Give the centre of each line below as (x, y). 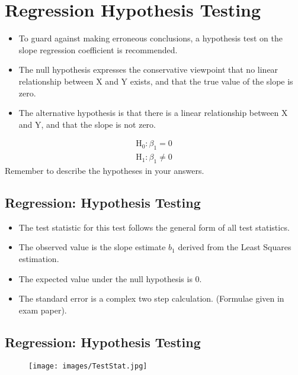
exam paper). (43, 310)
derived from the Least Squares (235, 247)
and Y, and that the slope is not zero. (87, 124)
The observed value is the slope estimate (92, 247)
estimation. (39, 258)
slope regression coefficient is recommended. (98, 49)
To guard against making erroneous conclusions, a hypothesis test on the (150, 38)
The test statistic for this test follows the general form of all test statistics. (154, 227)
